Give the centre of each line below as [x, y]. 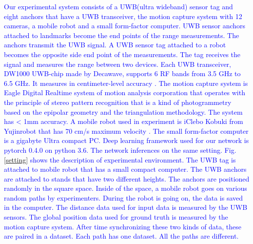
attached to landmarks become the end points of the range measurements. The [122, 35]
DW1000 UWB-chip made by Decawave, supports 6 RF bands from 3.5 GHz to [122, 73]
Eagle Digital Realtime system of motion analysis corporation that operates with [125, 92]
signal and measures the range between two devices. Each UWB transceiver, [117, 64]
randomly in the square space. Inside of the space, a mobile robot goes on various [126, 188]
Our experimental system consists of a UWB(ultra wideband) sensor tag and [118, 6]
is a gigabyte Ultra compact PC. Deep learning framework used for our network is [126, 140]
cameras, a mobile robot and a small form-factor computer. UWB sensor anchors [125, 26]
